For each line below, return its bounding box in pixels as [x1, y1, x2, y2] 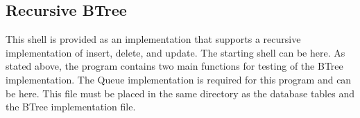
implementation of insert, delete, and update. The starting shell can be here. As [6, 45, 345, 59]
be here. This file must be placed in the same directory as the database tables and [6, 86, 354, 100]
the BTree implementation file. [6, 99, 136, 114]
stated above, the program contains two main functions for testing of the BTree [6, 59, 343, 73]
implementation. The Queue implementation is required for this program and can [6, 72, 352, 86]
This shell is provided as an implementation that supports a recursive [6, 32, 301, 46]
